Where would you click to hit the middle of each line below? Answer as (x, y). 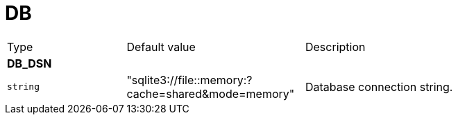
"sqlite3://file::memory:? (189, 80)
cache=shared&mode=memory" (211, 93)
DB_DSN (29, 63)
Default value (161, 47)
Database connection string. (379, 87)
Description (335, 47)
